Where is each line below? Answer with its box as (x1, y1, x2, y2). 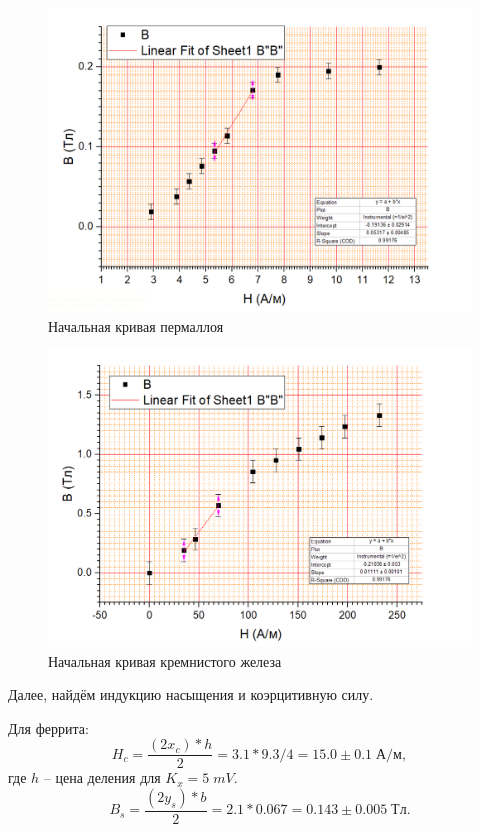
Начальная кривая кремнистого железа (48, 650, 282, 671)
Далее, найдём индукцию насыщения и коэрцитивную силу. (8, 684, 374, 705)
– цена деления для (43, 767, 161, 788)
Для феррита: (8, 717, 89, 738)
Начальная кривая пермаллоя (48, 315, 224, 336)
